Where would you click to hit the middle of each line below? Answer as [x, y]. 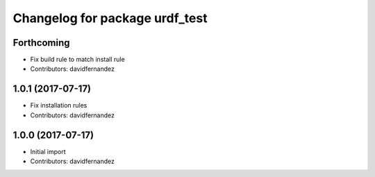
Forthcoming [41, 43]
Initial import [48, 151]
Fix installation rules [59, 106]
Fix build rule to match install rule [77, 60]
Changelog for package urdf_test [110, 18]
